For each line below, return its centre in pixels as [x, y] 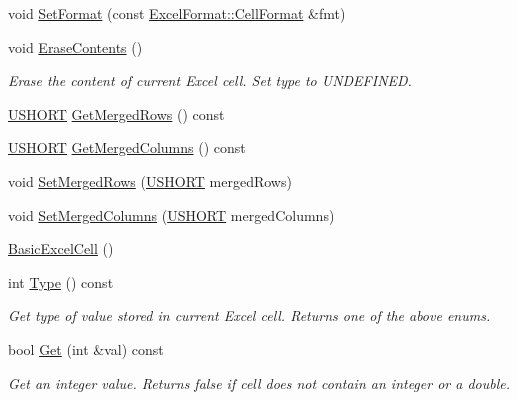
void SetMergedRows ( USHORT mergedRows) [150, 180]
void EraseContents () [75, 46]
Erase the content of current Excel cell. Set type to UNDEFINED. [210, 80]
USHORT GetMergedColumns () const [127, 147]
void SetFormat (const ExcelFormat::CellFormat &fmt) [177, 13]
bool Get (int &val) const [86, 348]
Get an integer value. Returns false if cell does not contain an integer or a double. [259, 382]
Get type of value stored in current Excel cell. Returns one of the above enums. [249, 315]
